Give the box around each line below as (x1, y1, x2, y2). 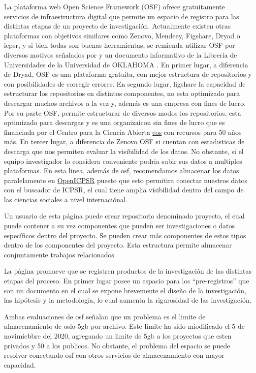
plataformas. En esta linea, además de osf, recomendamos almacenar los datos (4, 165, 239, 176)
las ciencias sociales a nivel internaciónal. (4, 194, 128, 204)
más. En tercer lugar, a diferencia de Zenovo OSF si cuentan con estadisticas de (4, 136, 245, 147)
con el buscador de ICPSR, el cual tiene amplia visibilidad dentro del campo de (4, 185, 244, 195)
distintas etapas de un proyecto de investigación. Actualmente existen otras (4, 21, 231, 31)
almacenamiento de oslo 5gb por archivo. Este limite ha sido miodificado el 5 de (4, 321, 245, 331)
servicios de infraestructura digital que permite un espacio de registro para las (4, 11, 239, 21)
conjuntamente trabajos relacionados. (4, 249, 116, 259)
